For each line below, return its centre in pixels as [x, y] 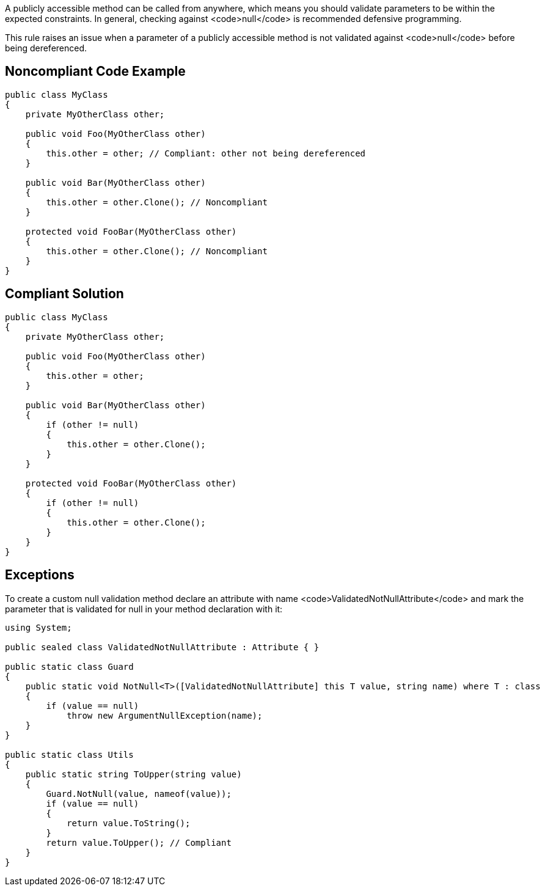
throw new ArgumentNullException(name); [165, 715]
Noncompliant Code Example [95, 71]
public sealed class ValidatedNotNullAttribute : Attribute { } [162, 647]
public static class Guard [69, 666]
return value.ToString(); [129, 823]
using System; [38, 627]
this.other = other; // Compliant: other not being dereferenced [206, 153]
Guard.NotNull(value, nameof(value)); [139, 794]
